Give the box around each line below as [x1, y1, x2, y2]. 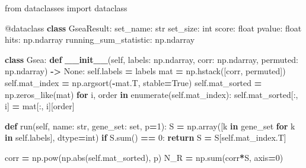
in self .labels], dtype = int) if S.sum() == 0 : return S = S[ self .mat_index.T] [5, 131, 286, 144]
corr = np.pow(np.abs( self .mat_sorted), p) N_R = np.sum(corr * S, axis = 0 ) [5, 151, 283, 163]
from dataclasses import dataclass [5, 2, 128, 14]
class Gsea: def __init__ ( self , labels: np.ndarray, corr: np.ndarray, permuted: [5, 53, 298, 65]
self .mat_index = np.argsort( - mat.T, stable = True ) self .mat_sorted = [5, 76, 262, 88]
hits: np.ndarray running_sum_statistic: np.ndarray [5, 33, 195, 46]
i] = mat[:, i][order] [5, 100, 75, 112]
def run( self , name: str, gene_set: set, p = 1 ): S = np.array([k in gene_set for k [5, 119, 295, 132]
